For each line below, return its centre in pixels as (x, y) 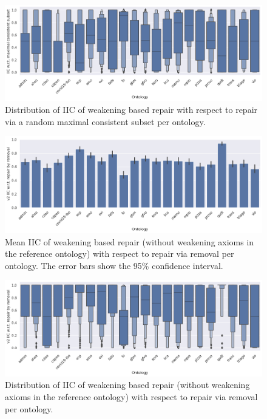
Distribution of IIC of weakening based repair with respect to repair (131, 109)
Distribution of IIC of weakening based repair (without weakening (127, 385)
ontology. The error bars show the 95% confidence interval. (114, 265)
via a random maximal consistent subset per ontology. (105, 121)
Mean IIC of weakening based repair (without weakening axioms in (130, 241)
